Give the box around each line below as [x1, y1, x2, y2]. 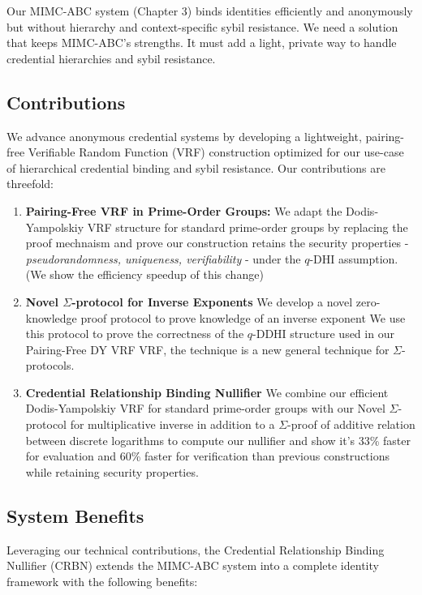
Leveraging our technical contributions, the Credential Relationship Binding [6, 541, 385, 558]
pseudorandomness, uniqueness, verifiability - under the [25, 250, 301, 267]
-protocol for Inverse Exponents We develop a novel [71, 293, 353, 310]
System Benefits [6, 503, 144, 528]
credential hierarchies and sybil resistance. [6, 49, 216, 66]
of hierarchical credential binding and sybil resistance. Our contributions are [6, 159, 385, 176]
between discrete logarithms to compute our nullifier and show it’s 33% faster [25, 431, 411, 448]
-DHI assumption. [309, 250, 398, 267]
